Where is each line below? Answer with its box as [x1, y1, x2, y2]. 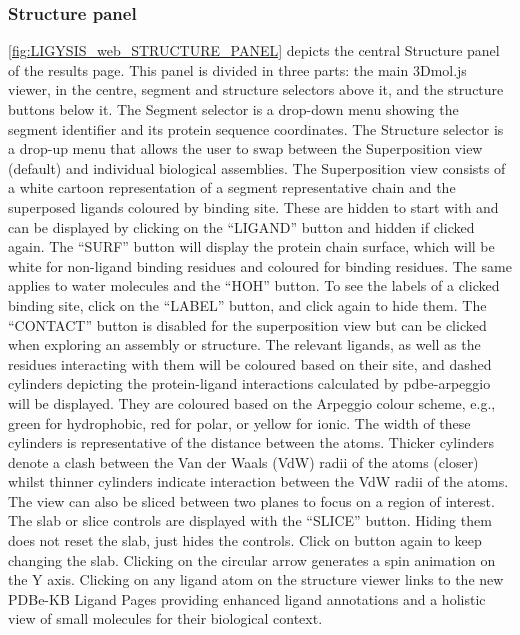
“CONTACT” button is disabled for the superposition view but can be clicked [8, 314, 487, 335]
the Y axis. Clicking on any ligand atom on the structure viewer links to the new [8, 569, 504, 590]
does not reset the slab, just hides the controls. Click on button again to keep [8, 530, 482, 551]
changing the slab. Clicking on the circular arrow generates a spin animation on [8, 549, 496, 570]
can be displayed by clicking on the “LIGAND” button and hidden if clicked [8, 216, 475, 237]
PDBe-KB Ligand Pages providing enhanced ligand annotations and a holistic [8, 588, 486, 609]
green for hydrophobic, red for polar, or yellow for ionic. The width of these [8, 412, 471, 433]
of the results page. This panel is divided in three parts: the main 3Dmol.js [8, 59, 467, 80]
